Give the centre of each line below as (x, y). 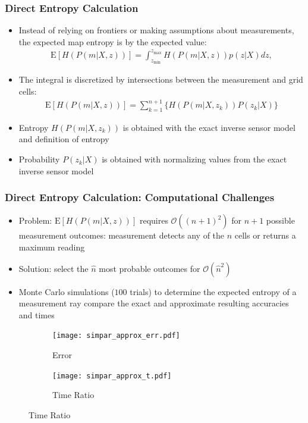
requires (154, 220)
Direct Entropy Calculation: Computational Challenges (140, 197)
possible (280, 220)
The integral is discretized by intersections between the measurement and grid (161, 79)
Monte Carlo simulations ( (67, 291)
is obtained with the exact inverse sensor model (209, 127)
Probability (39, 159)
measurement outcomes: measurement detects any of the (122, 235)
